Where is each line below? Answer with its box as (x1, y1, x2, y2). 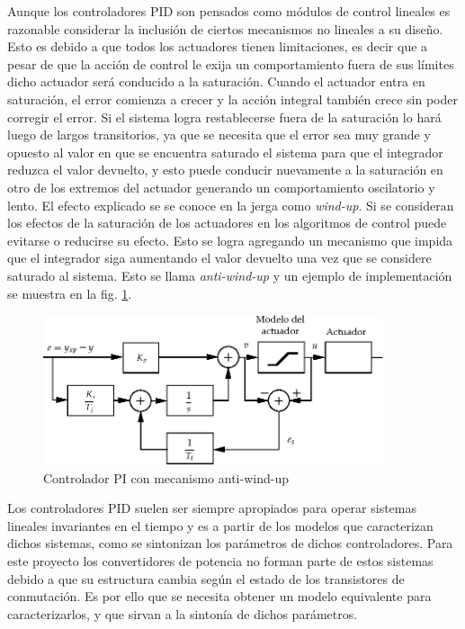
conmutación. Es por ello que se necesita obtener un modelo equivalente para (7, 587, 432, 606)
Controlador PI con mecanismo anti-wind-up (43, 468, 289, 487)
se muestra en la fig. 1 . (7, 283, 132, 302)
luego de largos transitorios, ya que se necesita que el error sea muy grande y (7, 125, 431, 144)
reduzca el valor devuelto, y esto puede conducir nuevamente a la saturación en (7, 160, 443, 179)
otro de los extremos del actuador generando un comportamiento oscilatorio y (7, 177, 435, 196)
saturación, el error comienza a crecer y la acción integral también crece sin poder (7, 89, 458, 108)
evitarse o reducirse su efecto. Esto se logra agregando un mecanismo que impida (7, 230, 453, 249)
